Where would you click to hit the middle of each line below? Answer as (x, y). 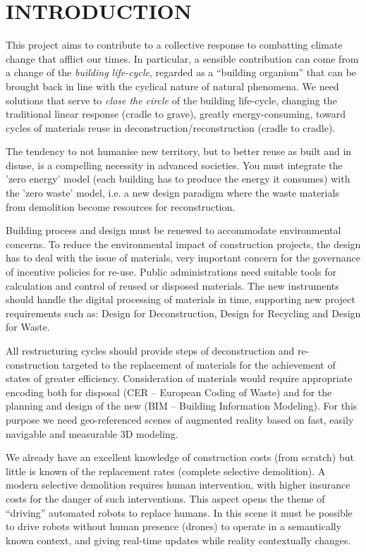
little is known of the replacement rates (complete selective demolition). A (166, 471)
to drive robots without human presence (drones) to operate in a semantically (174, 526)
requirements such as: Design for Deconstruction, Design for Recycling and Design (183, 313)
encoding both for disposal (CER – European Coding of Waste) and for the (169, 392)
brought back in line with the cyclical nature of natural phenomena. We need (172, 86)
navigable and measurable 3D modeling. (92, 433)
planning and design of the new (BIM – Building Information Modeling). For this (182, 406)
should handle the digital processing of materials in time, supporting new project (181, 299)
